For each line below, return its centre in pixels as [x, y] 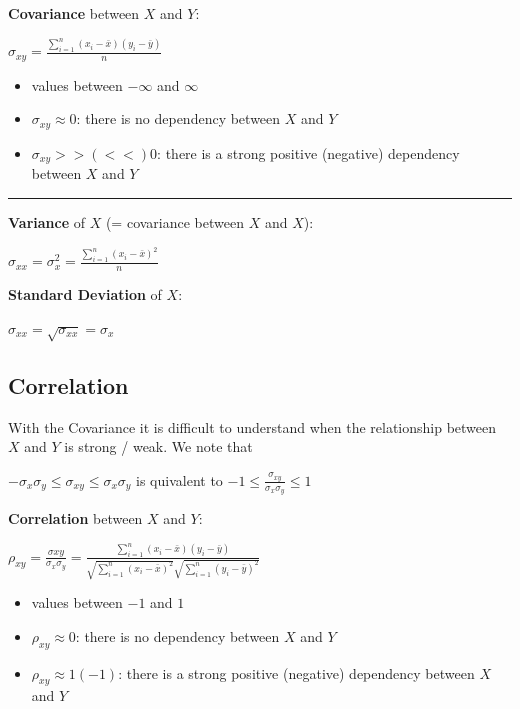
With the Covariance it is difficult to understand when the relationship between [252, 426]
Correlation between [75, 518]
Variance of [47, 221]
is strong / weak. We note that [158, 446]
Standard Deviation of [85, 294]
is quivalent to [179, 479]
